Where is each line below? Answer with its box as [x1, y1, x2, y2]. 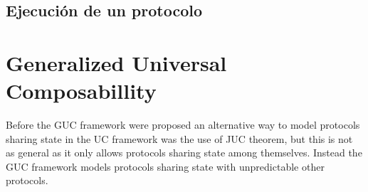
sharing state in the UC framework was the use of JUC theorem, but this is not [6, 131, 353, 146]
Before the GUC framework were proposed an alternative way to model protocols [6, 117, 360, 132]
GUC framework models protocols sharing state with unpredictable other [6, 159, 325, 174]
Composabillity [6, 76, 157, 105]
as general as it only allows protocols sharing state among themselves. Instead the [6, 145, 362, 160]
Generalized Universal [6, 48, 227, 77]
